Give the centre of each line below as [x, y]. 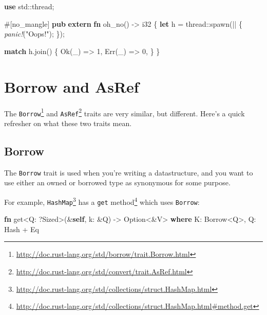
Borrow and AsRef [72, 86]
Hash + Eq [22, 229]
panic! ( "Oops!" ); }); [34, 34]
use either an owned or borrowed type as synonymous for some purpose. [117, 182]
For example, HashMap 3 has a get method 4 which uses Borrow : [102, 201]
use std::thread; [29, 6]
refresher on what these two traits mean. [68, 123]
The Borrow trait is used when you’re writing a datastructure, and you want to [129, 172]
